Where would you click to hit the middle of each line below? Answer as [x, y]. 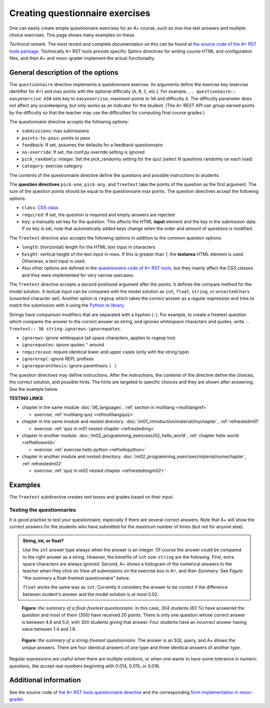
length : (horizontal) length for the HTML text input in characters [88, 247]
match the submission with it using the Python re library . [67, 305]
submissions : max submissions [55, 131]
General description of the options [64, 72]
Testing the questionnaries [43, 510]
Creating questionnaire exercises [80, 13]
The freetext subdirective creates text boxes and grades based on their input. [91, 497]
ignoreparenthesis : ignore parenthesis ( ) [69, 366]
